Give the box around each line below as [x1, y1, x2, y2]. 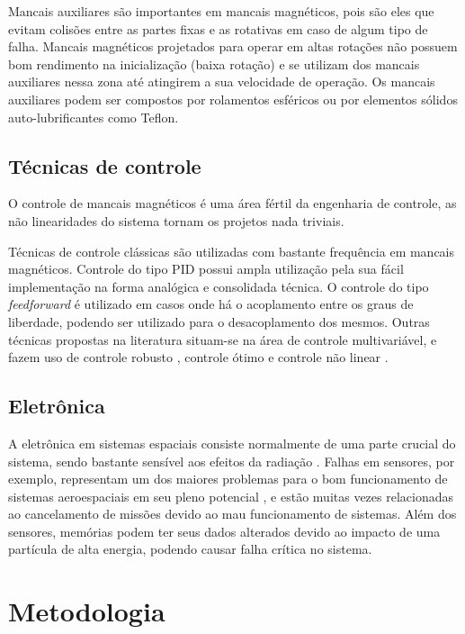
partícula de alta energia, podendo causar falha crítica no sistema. [8, 539, 372, 558]
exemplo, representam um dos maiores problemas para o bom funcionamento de [8, 469, 448, 488]
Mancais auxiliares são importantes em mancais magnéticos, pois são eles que [8, 2, 434, 20]
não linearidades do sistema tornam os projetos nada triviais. [8, 211, 344, 230]
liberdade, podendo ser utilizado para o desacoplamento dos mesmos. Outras [8, 312, 430, 331]
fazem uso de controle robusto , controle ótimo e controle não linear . [8, 348, 389, 367]
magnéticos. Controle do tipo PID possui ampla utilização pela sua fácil [8, 259, 404, 278]
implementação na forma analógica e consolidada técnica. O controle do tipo [8, 276, 429, 295]
